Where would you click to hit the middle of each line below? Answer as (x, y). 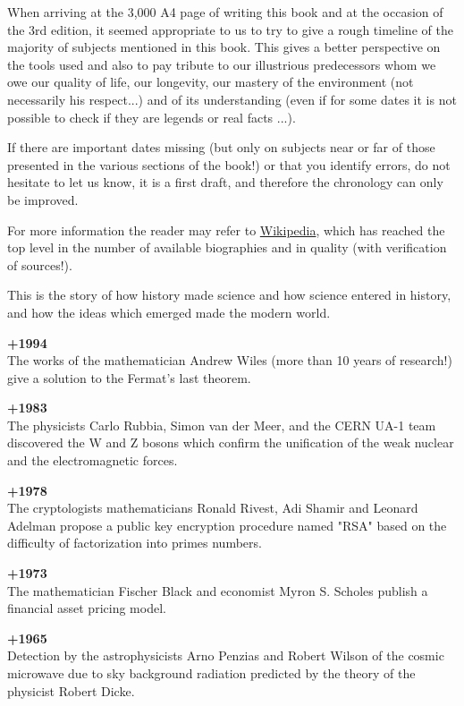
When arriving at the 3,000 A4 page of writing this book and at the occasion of (225, 12)
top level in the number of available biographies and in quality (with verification (227, 247)
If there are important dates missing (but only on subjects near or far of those (221, 147)
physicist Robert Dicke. (71, 690)
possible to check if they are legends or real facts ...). (152, 117)
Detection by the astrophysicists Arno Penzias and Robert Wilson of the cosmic (226, 655)
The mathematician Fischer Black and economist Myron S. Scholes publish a (218, 590)
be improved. (43, 199)
